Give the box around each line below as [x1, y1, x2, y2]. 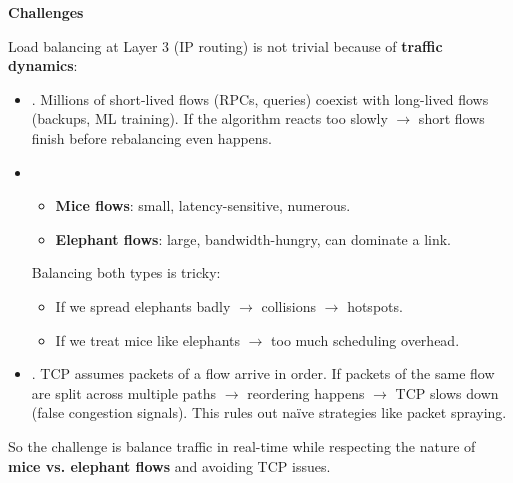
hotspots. [347, 295, 403, 316]
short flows [418, 108, 485, 129]
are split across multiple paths [31, 382, 217, 403]
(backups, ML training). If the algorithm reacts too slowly [31, 108, 388, 129]
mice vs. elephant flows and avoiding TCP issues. [8, 455, 331, 476]
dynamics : [8, 55, 78, 76]
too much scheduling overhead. [271, 329, 460, 350]
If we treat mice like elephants [55, 329, 241, 350]
